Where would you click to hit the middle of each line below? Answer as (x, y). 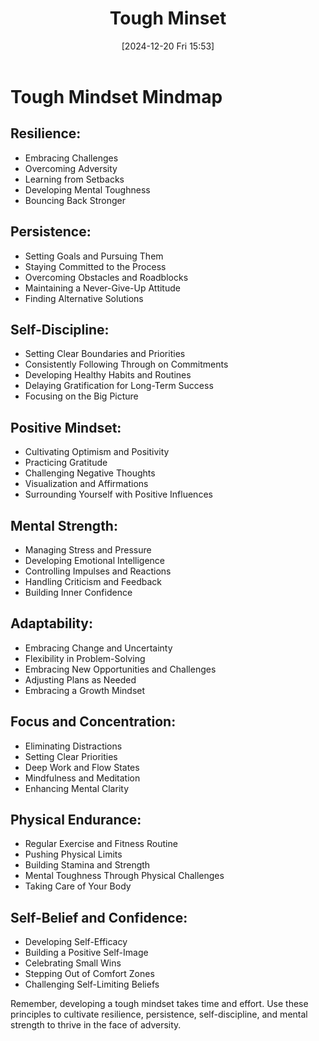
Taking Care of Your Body (78, 886)
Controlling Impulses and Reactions (98, 571)
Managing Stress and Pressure (88, 550)
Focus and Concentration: (93, 722)
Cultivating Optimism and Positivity (97, 452)
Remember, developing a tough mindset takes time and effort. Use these (159, 1004)
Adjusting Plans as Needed (80, 679)
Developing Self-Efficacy (76, 942)
